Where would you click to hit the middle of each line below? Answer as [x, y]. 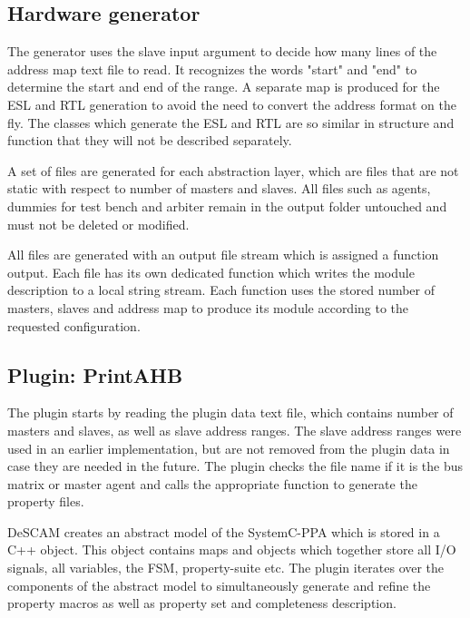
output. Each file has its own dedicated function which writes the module [211, 272]
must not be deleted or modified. [98, 224]
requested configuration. [74, 325]
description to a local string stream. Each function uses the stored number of [221, 290]
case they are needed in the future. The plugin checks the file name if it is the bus [235, 466]
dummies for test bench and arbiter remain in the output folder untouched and [227, 206]
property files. [46, 501]
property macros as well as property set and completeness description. [202, 603]
